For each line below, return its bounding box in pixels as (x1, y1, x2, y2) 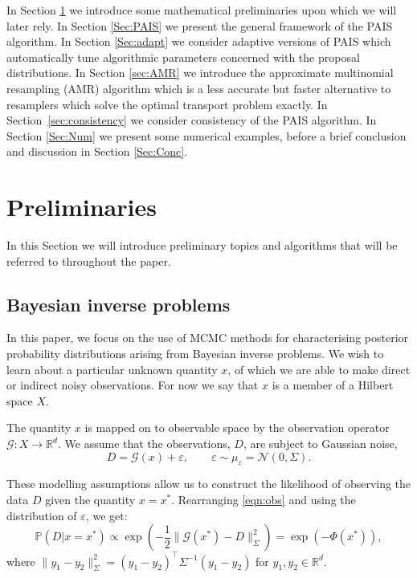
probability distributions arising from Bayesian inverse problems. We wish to (6, 345, 384, 362)
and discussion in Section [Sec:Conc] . (6, 143, 188, 160)
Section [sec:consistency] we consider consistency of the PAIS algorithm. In (6, 112, 377, 128)
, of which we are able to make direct (227, 360, 411, 377)
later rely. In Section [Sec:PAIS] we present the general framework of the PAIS (6, 17, 393, 34)
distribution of (6, 507, 77, 523)
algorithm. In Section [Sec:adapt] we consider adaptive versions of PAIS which (6, 33, 391, 50)
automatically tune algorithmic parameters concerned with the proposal (6, 48, 360, 65)
